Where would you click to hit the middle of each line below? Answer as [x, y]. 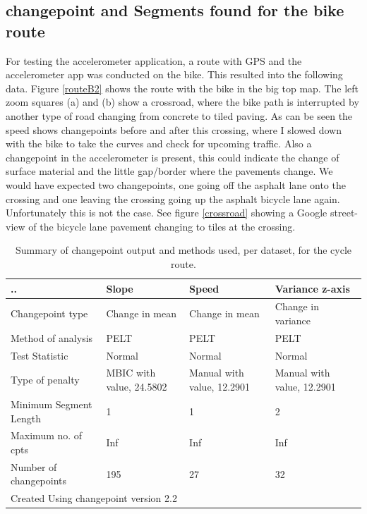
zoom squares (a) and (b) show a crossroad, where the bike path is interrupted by [182, 102]
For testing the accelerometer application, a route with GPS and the [154, 60]
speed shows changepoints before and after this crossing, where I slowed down [174, 129]
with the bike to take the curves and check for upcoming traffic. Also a [159, 143]
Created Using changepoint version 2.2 [94, 498]
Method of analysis [52, 337]
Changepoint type [49, 313]
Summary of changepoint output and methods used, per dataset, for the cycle [183, 250]
